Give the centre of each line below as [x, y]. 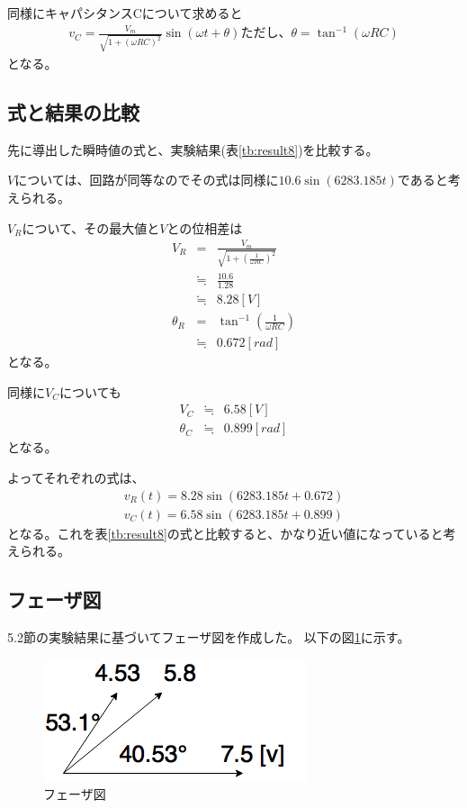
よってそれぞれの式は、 [76, 477]
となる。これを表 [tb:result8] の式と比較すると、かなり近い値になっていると [225, 533]
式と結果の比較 [73, 112]
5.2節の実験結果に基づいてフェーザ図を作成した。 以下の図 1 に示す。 [209, 637]
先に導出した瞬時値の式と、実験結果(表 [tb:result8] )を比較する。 [193, 149]
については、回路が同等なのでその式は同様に [147, 180]
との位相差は [205, 227]
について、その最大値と [91, 227]
